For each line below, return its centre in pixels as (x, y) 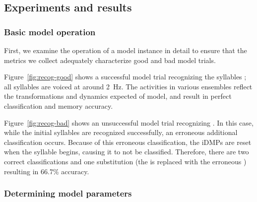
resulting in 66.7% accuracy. (47, 171)
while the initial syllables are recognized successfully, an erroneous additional (121, 132)
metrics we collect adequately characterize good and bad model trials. (110, 60)
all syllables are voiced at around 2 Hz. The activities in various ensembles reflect (128, 86)
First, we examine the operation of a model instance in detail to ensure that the (126, 50)
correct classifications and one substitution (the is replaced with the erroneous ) (125, 161)
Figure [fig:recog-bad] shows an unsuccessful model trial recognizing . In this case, (129, 122)
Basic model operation (50, 32)
